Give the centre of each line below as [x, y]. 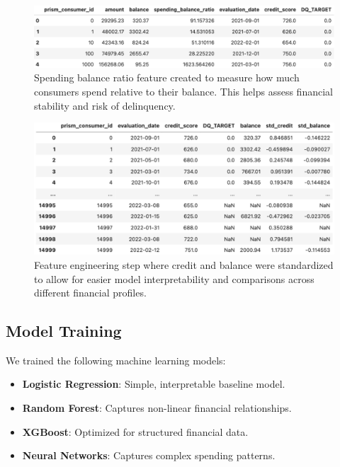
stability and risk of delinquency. [105, 105]
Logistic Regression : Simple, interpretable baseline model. [154, 384]
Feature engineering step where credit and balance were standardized [184, 264]
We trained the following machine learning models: [116, 360]
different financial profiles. [90, 293]
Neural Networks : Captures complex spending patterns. [149, 455]
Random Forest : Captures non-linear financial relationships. [157, 408]
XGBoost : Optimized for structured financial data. [135, 431]
